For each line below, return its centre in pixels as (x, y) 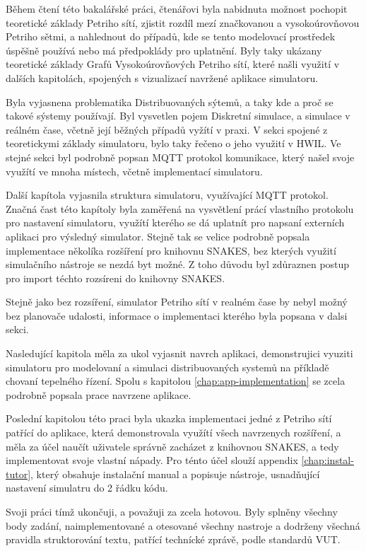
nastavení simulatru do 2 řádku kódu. (87, 488)
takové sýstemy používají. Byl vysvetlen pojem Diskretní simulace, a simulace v (178, 116)
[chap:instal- (327, 460)
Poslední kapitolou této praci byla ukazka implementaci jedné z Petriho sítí (169, 418)
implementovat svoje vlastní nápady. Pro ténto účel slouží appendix (152, 460)
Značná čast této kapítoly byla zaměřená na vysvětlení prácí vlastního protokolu (180, 208)
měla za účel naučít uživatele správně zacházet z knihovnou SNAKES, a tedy (172, 446)
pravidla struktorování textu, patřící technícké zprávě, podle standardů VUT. (173, 539)
